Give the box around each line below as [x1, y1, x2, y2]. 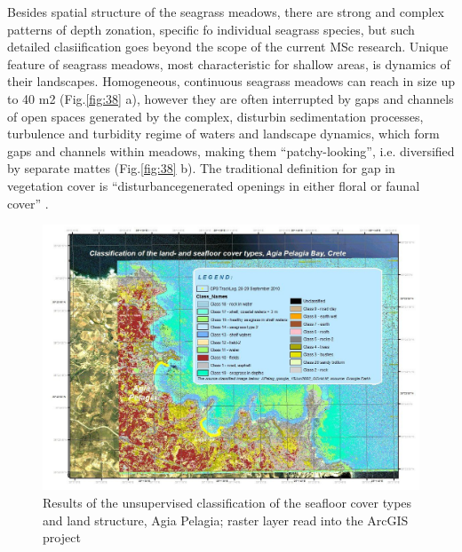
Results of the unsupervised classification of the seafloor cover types [43, 493, 412, 512]
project [43, 528, 81, 547]
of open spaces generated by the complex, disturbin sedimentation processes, [7, 106, 424, 125]
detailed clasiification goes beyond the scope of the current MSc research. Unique [7, 37, 449, 56]
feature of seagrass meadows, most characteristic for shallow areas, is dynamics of [7, 54, 450, 73]
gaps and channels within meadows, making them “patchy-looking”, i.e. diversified [7, 141, 455, 160]
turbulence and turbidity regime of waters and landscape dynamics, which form [7, 124, 440, 143]
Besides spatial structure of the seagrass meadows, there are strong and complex [7, 3, 444, 20]
